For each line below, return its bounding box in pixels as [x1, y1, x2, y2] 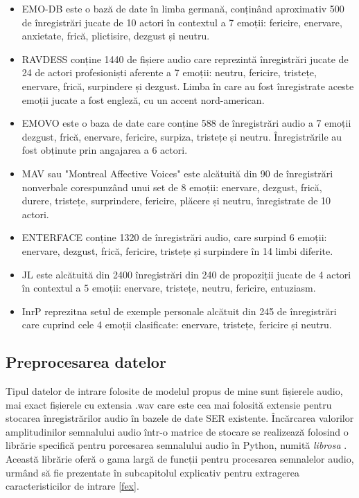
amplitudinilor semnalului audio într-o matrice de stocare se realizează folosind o [6, 424, 349, 438]
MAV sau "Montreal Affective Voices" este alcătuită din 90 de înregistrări [21, 166, 333, 180]
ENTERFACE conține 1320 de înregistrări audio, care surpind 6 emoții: [21, 230, 327, 244]
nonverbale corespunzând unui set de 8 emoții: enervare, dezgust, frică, [21, 179, 322, 194]
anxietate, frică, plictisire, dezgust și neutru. [21, 28, 210, 43]
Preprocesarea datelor [6, 351, 166, 373]
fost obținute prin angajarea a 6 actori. [21, 143, 188, 157]
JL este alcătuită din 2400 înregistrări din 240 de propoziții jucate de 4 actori [21, 267, 351, 281]
